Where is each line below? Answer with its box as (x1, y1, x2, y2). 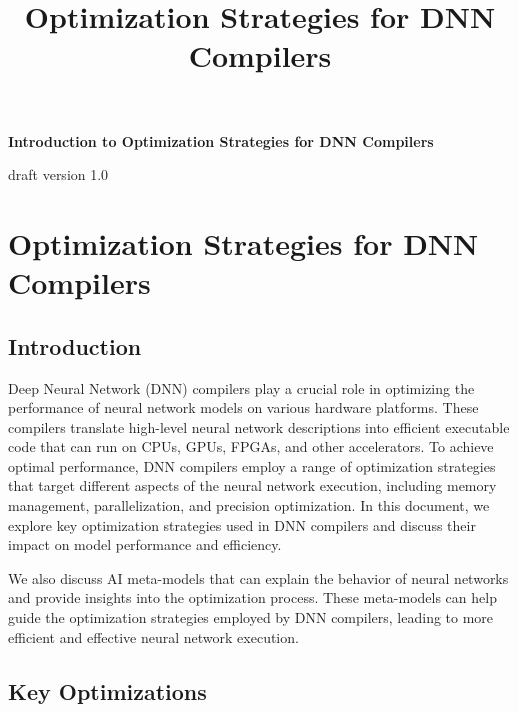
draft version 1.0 (8, 164, 109, 185)
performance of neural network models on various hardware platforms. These (8, 397, 479, 418)
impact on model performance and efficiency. (8, 534, 282, 555)
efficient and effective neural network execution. (8, 626, 299, 647)
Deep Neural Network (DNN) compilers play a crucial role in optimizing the (8, 377, 475, 398)
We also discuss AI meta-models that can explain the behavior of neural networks (8, 567, 509, 588)
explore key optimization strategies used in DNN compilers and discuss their (8, 514, 476, 535)
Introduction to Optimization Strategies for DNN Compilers (8, 130, 434, 151)
